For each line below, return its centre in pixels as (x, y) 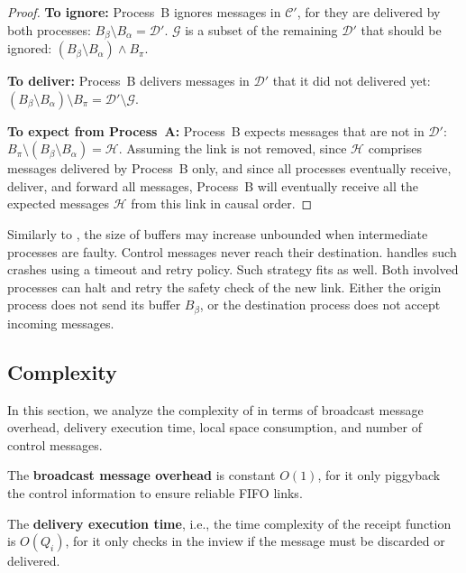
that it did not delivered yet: (352, 81)
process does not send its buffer (94, 305)
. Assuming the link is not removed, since (233, 148)
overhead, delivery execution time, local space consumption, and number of (215, 427)
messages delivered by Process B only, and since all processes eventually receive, (229, 168)
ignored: (30, 48)
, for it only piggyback (379, 475)
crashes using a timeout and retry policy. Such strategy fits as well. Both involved (233, 269)
